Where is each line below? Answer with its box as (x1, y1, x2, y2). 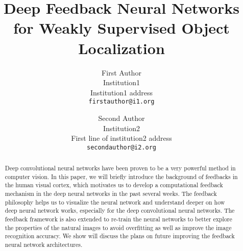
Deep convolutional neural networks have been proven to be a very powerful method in (5, 164, 236, 172)
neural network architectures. (5, 240, 83, 249)
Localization (78, 37, 165, 58)
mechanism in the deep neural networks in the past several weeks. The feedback (5, 189, 217, 198)
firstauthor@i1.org (88, 98, 155, 106)
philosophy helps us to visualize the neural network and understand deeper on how (5, 197, 225, 206)
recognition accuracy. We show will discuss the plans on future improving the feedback (5, 232, 235, 240)
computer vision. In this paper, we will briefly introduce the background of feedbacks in (5, 172, 238, 181)
